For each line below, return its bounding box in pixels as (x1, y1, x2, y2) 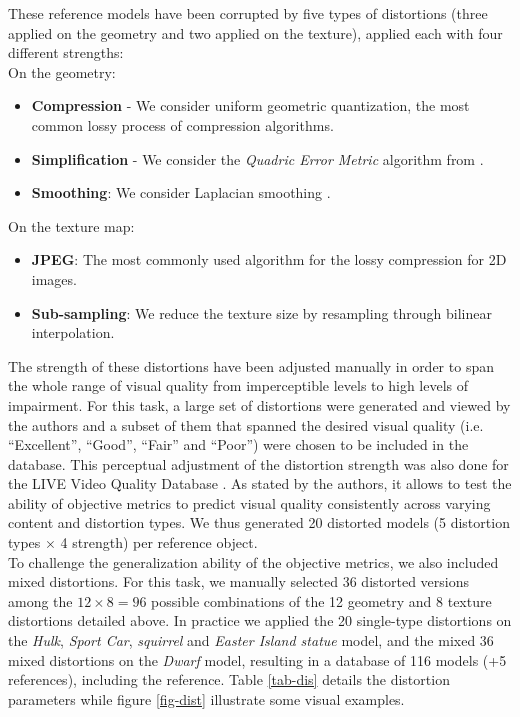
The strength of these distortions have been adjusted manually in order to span (8, 355, 494, 376)
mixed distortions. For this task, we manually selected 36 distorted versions (8, 571, 470, 592)
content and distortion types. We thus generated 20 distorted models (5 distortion (8, 512, 510, 533)
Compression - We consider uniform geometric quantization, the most (31, 95, 470, 116)
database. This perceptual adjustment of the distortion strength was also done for (8, 453, 509, 474)
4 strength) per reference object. (60, 532, 258, 553)
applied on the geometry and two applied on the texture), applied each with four (8, 22, 503, 43)
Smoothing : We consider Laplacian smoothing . (31, 182, 331, 203)
